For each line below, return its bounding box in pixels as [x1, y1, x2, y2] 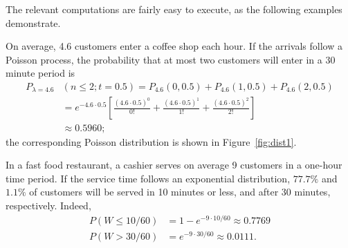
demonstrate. [6, 15, 61, 30]
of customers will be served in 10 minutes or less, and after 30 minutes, [29, 184, 331, 199]
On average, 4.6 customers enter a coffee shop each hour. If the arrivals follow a [6, 39, 342, 53]
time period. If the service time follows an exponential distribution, [6, 171, 291, 185]
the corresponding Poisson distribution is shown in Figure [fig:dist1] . [6, 134, 297, 149]
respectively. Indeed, [6, 198, 91, 212]
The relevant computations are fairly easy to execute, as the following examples [6, 2, 342, 16]
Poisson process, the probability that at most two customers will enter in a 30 [6, 52, 336, 66]
